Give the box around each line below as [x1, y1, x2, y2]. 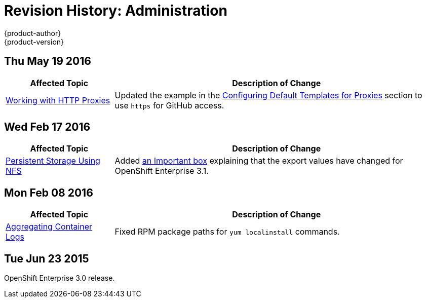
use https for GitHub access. [114, 100, 224, 110]
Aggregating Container [6, 221, 93, 232]
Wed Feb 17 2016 [4, 121, 91, 134]
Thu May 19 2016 [4, 55, 91, 68]
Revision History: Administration [4, 2, 227, 19]
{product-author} [4, 28, 61, 37]
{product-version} [4, 37, 64, 46]
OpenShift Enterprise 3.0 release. [4, 274, 115, 283]
